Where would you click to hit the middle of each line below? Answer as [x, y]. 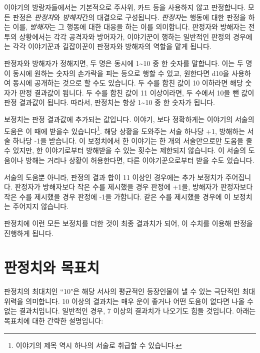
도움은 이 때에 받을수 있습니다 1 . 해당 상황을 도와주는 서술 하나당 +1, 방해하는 [125, 130]
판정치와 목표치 [52, 267]
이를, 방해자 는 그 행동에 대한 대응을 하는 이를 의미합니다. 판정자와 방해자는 [129, 27]
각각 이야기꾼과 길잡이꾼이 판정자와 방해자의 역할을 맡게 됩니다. [112, 46]
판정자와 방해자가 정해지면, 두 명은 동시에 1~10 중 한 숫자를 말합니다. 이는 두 [124, 63]
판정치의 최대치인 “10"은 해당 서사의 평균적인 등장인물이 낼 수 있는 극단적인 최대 [130, 291]
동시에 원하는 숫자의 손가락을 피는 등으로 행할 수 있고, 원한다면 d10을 [121, 73]
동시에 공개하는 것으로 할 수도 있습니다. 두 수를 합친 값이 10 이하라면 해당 [128, 83]
